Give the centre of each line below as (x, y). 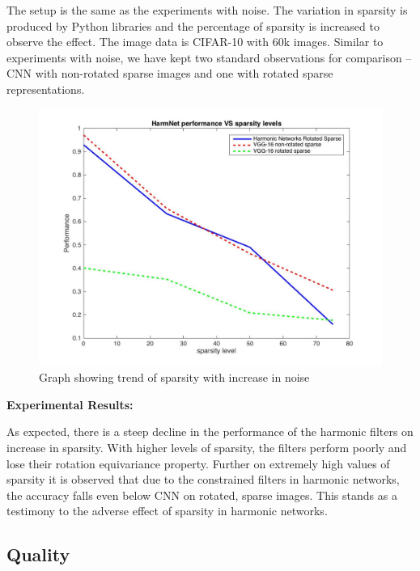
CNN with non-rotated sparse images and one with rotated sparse (170, 73)
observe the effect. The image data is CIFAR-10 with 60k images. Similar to (195, 42)
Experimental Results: (70, 404)
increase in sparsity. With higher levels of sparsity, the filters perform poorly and (207, 447)
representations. (46, 89)
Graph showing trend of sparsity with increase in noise (174, 377)
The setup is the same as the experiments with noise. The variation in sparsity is (207, 10)
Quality (38, 554)
